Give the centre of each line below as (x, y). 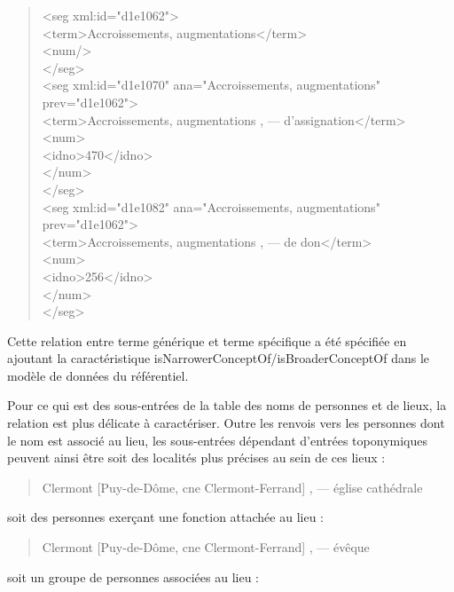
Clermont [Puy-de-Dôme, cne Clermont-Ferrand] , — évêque (206, 547)
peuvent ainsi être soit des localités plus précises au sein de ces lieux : (196, 458)
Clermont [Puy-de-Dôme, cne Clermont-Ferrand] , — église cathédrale (232, 487)
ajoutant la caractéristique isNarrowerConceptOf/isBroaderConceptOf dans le (219, 358)
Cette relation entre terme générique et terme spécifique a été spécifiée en (207, 340)
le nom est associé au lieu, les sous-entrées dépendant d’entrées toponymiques (217, 440)
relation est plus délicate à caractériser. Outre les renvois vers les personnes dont (226, 423)
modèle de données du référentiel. (98, 375)
